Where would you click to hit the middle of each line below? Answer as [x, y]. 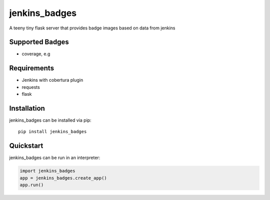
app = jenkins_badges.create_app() [63, 178]
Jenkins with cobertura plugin [52, 80]
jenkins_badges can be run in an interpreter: [55, 158]
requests [31, 87]
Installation [27, 108]
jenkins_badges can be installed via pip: [50, 120]
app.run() [32, 185]
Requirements [32, 68]
